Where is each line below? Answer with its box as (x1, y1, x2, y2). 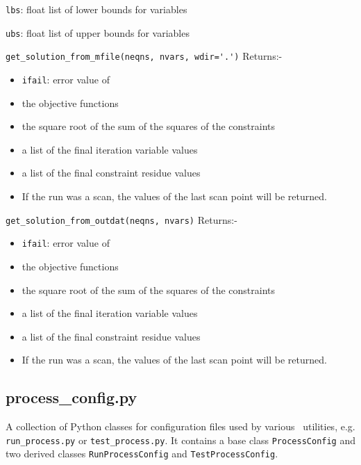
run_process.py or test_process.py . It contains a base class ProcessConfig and (6, 432, 356, 447)
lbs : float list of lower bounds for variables (6, 2, 187, 16)
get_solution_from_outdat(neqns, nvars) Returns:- (6, 212, 237, 227)
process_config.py (6, 386, 137, 408)
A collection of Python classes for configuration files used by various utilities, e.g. (6, 419, 355, 434)
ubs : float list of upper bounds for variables (6, 25, 190, 40)
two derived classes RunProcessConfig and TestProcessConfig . (6, 446, 278, 461)
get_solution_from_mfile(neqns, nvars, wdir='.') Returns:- (6, 49, 283, 63)
